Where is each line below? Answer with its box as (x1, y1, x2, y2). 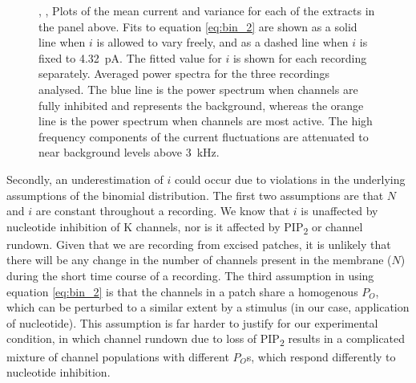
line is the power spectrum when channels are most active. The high (38, 112, 373, 129)
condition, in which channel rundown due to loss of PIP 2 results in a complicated (6, 330, 406, 349)
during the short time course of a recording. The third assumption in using (6, 267, 374, 284)
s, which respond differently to (246, 348, 396, 365)
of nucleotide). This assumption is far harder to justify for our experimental (6, 314, 378, 331)
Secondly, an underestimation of (6, 170, 164, 187)
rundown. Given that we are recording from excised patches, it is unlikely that (6, 235, 391, 252)
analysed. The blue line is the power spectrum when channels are (38, 80, 358, 97)
